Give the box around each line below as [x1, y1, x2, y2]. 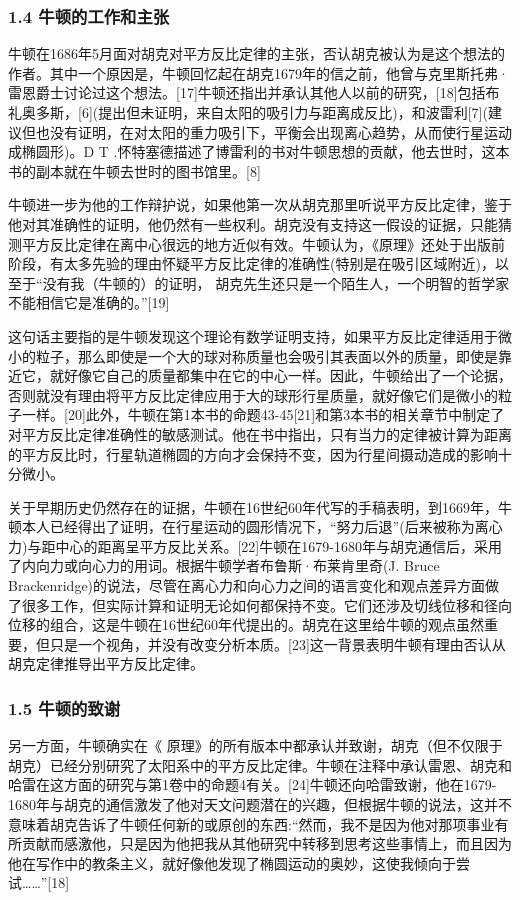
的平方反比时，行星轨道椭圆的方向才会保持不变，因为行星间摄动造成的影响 [8, 443, 498, 464]
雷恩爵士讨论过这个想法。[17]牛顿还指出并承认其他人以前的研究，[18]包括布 [8, 82, 500, 103]
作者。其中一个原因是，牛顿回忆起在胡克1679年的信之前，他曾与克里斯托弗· [8, 62, 509, 83]
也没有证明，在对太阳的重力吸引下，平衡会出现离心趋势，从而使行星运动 [35, 121, 512, 142]
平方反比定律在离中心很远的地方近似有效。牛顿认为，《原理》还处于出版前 [21, 233, 505, 254]
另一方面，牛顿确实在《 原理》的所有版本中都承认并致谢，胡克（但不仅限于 [8, 735, 503, 756]
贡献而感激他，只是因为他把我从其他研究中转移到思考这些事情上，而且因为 [21, 833, 512, 854]
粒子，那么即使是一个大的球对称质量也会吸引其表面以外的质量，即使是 [35, 345, 498, 366]
